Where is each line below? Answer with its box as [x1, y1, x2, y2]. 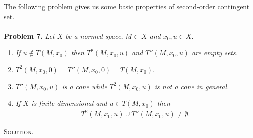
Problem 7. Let [4, 30, 55, 41]
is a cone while [62, 81, 107, 91]
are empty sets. [191, 47, 238, 58]
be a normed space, [65, 30, 123, 41]
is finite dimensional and [31, 98, 107, 108]
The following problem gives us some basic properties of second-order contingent [4, 1, 250, 11]
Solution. [4, 126, 34, 137]
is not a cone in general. [154, 81, 229, 91]
